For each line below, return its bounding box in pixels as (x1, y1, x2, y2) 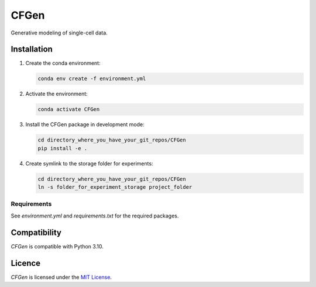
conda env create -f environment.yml (37, 75, 146, 82)
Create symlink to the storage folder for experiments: (25, 160, 153, 167)
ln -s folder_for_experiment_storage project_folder (37, 184, 193, 191)
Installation (11, 44, 53, 54)
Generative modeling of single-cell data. (11, 29, 108, 36)
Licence (11, 258, 41, 268)
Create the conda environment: (25, 60, 101, 67)
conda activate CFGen (37, 106, 100, 113)
